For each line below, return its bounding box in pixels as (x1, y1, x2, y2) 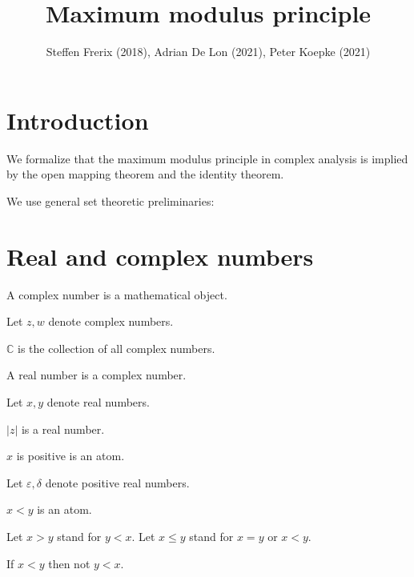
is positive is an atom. (16, 447, 125, 464)
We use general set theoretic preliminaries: (6, 192, 215, 209)
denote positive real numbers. (45, 474, 190, 491)
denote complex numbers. (48, 313, 174, 330)
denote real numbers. (46, 393, 150, 410)
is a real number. (21, 420, 105, 437)
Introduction (6, 103, 149, 136)
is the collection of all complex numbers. (18, 339, 215, 356)
